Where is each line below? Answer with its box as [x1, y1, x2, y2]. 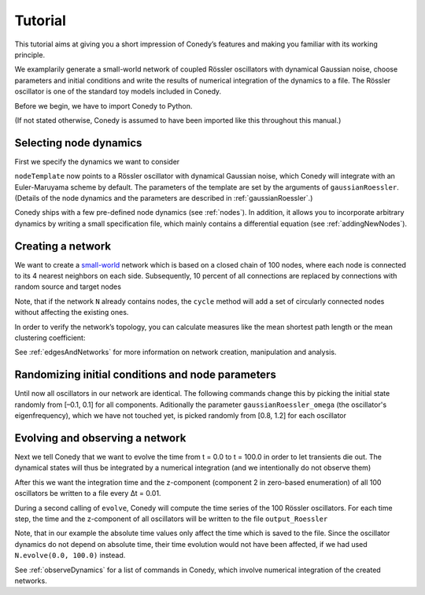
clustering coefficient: [14, 333, 86, 342]
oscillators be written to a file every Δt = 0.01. [14, 489, 161, 498]
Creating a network [14, 239, 112, 253]
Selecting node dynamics [14, 136, 142, 150]
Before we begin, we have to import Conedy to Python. [14, 101, 193, 110]
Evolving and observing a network [14, 431, 187, 445]
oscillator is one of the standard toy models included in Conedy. [14, 87, 222, 96]
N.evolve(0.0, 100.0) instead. [14, 551, 126, 560]
